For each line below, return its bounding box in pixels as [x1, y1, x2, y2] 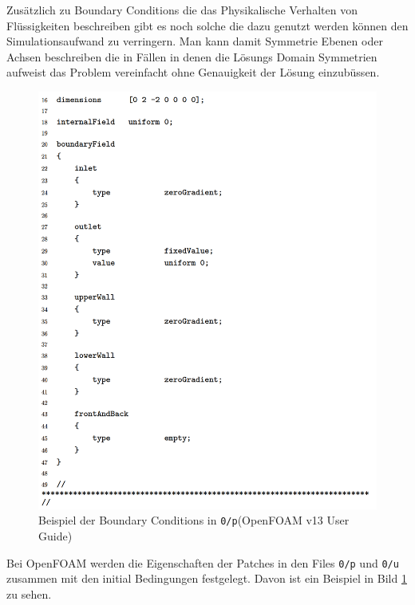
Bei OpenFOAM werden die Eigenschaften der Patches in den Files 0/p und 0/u [6, 554, 399, 571]
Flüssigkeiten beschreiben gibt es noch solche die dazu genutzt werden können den [6, 17, 409, 33]
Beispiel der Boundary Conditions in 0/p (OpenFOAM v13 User [38, 512, 350, 528]
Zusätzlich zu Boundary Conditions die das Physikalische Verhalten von [6, 2, 358, 18]
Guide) [38, 527, 73, 544]
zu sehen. [6, 585, 52, 602]
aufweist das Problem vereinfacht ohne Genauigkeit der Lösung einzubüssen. [6, 64, 380, 81]
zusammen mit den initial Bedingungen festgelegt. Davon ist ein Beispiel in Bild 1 [6, 570, 407, 587]
